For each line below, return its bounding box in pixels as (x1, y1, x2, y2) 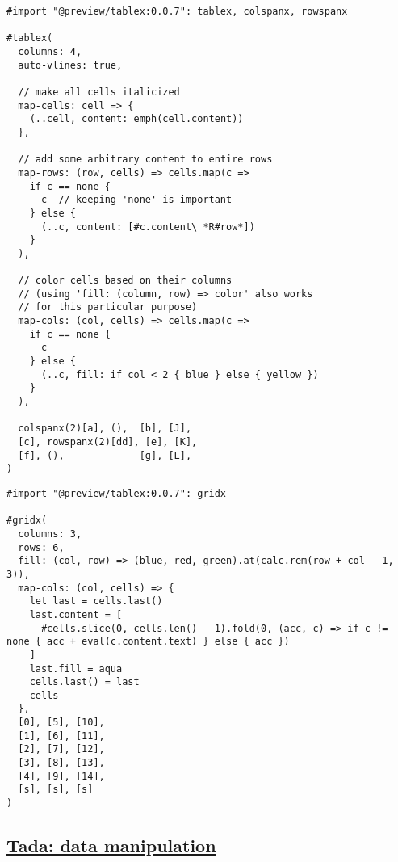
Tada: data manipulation (6, 833, 216, 858)
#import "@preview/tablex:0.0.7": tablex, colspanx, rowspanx (6, 6, 348, 17)
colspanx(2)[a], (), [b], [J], (18, 423, 192, 435)
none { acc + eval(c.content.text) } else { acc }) (6, 636, 290, 648)
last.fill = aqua (29, 662, 123, 675)
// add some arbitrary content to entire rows (18, 153, 273, 166)
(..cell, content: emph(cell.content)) (29, 113, 244, 125)
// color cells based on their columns (18, 275, 233, 287)
